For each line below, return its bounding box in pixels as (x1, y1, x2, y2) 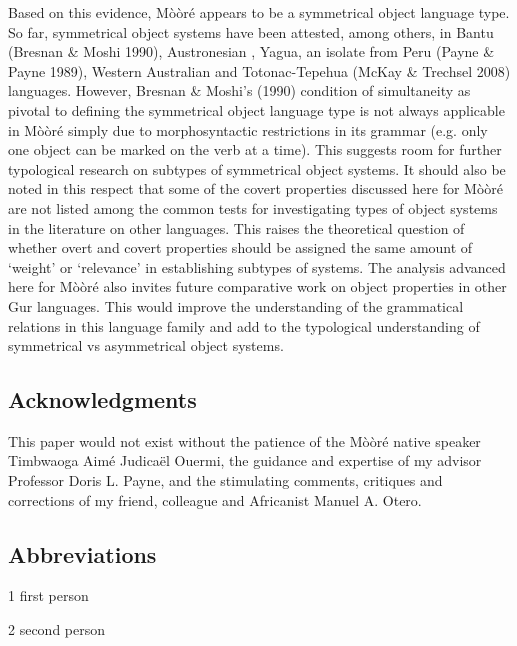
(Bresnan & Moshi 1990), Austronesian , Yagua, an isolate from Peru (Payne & (8, 41, 495, 62)
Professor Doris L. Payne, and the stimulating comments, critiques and (8, 470, 443, 491)
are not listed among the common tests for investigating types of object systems (8, 197, 498, 218)
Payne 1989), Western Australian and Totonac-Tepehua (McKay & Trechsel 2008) (8, 60, 511, 81)
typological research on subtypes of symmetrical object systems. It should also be (8, 158, 506, 179)
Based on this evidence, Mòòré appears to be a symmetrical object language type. (8, 2, 510, 22)
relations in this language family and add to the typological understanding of (8, 315, 480, 336)
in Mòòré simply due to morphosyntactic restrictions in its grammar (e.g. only (8, 119, 488, 140)
